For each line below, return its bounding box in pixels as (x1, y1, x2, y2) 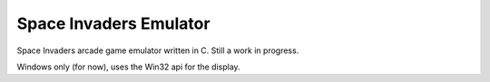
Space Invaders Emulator (16, 14, 211, 33)
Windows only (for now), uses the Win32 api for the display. (16, 61, 240, 72)
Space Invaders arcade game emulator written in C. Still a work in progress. (16, 45, 299, 56)
